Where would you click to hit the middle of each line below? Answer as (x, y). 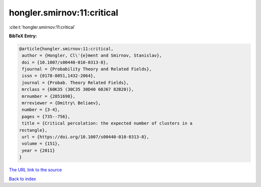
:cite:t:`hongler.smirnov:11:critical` (42, 27)
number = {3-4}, (41, 110)
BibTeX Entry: (23, 36)
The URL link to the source (36, 170)
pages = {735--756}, (46, 117)
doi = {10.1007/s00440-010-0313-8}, (65, 62)
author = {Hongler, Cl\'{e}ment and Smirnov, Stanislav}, (92, 55)
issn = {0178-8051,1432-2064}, (59, 76)
